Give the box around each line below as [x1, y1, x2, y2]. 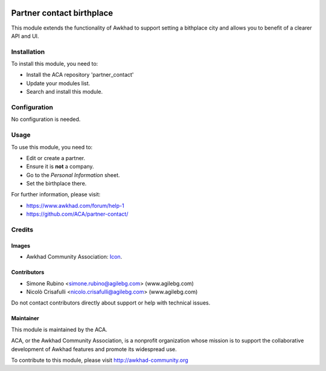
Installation [11, 47, 45, 56]
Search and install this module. [26, 88, 103, 95]
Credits [11, 225, 33, 234]
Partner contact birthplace [11, 8, 113, 18]
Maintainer [11, 315, 39, 322]
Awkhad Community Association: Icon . [26, 253, 123, 260]
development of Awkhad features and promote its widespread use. [11, 345, 177, 353]
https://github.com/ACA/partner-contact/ [26, 210, 129, 218]
